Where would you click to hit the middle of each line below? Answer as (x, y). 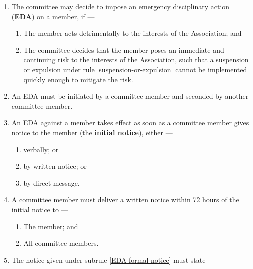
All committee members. (61, 243)
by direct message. (52, 183)
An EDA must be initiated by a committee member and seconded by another (130, 96)
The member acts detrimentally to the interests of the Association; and (133, 33)
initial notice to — (40, 209)
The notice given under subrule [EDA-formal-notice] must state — (113, 260)
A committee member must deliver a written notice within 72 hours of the (125, 200)
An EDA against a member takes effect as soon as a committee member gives (130, 122)
